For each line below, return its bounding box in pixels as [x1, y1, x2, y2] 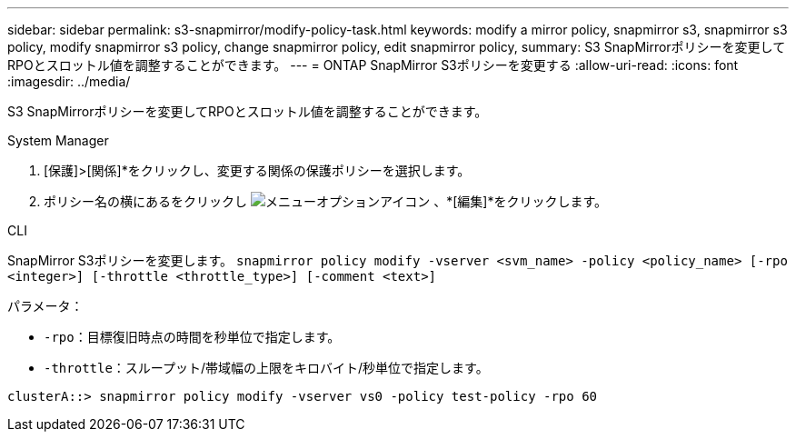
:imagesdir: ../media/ [7, 74, 131, 89]
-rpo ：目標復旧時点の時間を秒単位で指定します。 [44, 329, 341, 344]
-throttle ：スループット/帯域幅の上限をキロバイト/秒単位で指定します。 [44, 360, 489, 375]
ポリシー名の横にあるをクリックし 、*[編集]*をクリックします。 [44, 194, 608, 209]
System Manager [7, 133, 109, 148]
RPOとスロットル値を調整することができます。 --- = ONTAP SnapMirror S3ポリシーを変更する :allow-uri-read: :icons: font [7, 57, 739, 73]
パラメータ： [7, 298, 84, 314]
